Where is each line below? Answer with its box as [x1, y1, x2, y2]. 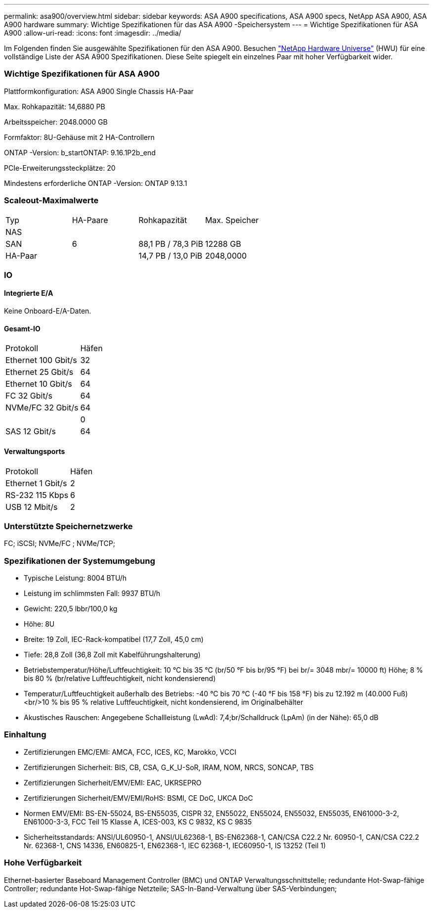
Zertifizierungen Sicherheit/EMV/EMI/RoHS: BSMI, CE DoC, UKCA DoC [24, 793, 253, 802]
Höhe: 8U [24, 620, 55, 629]
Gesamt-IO [4, 324, 41, 333]
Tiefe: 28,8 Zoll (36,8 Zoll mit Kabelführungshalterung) [24, 650, 201, 659]
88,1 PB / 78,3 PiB [138, 238, 203, 249]
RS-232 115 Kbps [5, 490, 69, 500]
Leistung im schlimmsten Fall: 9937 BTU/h [24, 589, 161, 598]
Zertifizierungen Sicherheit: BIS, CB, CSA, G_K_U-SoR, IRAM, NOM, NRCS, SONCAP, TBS [24, 763, 314, 772]
